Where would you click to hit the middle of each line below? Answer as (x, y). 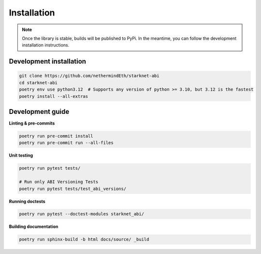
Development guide (39, 111)
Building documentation (34, 227)
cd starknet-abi (38, 83)
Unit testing (21, 156)
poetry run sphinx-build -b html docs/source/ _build (84, 239)
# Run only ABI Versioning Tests (59, 182)
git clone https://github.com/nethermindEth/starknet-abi (89, 76)
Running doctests (27, 201)
